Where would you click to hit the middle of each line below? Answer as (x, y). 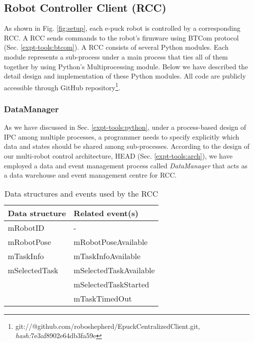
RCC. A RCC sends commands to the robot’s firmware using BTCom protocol (121, 37)
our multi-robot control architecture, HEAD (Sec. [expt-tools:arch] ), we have (118, 156)
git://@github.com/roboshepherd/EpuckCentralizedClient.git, (108, 326)
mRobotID (26, 227)
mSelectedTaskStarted (111, 284)
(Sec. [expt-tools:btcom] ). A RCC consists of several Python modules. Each (116, 47)
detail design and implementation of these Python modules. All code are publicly (125, 76)
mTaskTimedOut (103, 298)
